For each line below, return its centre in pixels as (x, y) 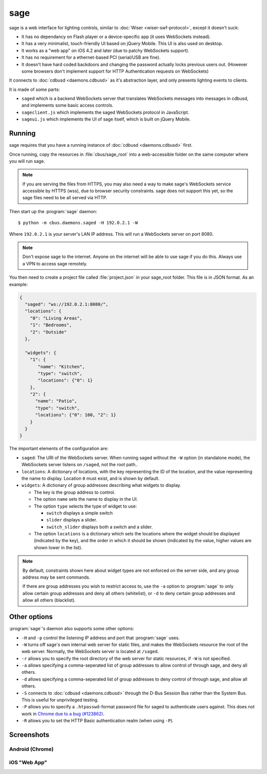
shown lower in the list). (58, 547)
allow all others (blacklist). (49, 600)
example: (19, 284)
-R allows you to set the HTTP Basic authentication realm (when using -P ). (98, 721)
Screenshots (29, 735)
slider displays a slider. (72, 520)
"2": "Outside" (48, 332)
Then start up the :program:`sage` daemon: (53, 211)
